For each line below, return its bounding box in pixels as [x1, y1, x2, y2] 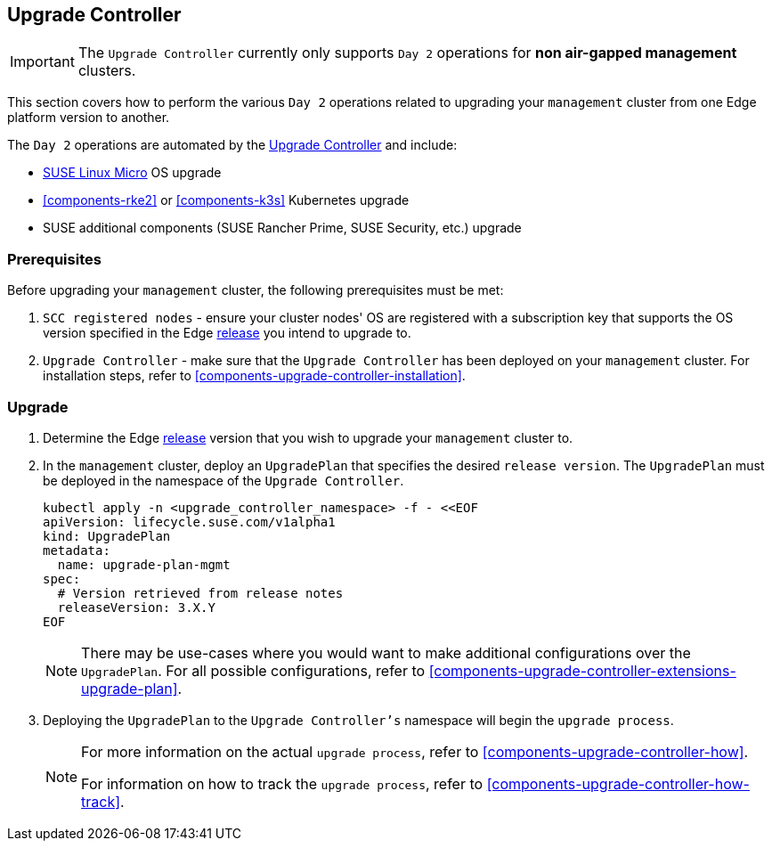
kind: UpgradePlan [43, 528, 171, 543]
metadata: [43, 542, 110, 558]
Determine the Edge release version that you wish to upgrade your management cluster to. [43, 429, 573, 445]
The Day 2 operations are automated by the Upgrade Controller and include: [7, 137, 458, 153]
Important [10, 53, 75, 71]
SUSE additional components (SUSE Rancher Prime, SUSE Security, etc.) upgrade [43, 220, 522, 236]
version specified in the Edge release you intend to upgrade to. [43, 325, 411, 341]
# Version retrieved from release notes [57, 585, 344, 600]
